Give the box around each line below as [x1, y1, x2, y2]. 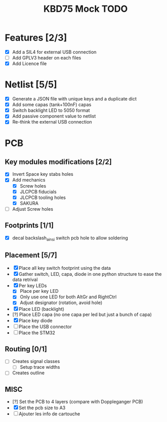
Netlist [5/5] [5, 79, 57, 90]
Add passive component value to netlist [12, 113, 96, 119]
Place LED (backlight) [18, 306, 65, 312]
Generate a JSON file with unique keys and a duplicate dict [12, 96, 137, 102]
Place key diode [18, 317, 53, 324]
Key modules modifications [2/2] [5, 157, 112, 166]
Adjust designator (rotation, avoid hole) [19, 299, 103, 306]
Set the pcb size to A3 [18, 405, 66, 411]
